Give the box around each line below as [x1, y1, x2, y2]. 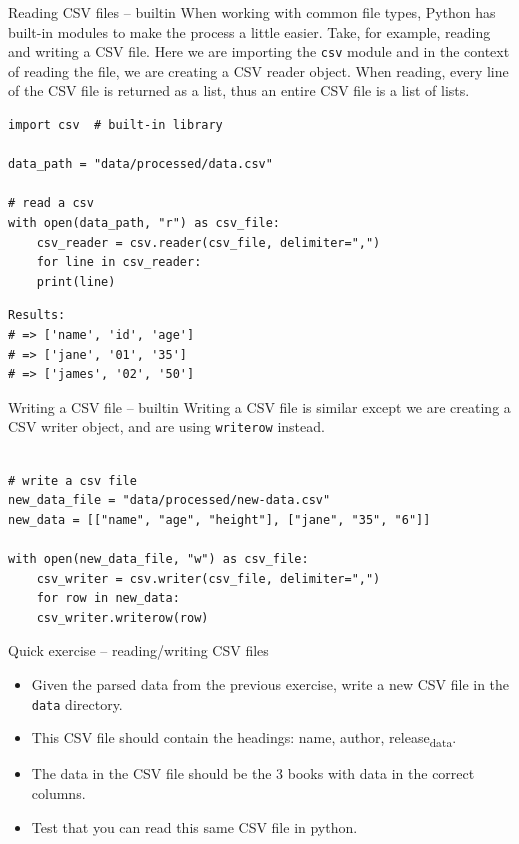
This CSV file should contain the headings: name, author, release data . [31, 727, 457, 750]
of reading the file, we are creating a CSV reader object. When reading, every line [8, 60, 509, 81]
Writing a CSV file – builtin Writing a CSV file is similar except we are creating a [8, 396, 511, 417]
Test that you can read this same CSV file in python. [31, 816, 358, 837]
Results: [8, 308, 66, 323]
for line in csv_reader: [36, 255, 202, 270]
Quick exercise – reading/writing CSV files [8, 640, 269, 661]
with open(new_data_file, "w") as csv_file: [8, 551, 309, 566]
